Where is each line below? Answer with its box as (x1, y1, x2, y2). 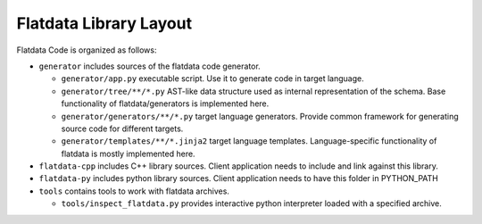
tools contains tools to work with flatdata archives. (38, 186, 229, 196)
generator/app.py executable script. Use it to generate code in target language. (61, 73, 365, 84)
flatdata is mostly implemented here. (61, 148, 195, 159)
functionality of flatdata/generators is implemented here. (61, 98, 270, 109)
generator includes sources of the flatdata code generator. (38, 61, 261, 71)
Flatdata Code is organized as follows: (16, 45, 157, 55)
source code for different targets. (61, 123, 184, 134)
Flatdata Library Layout (16, 13, 192, 33)
